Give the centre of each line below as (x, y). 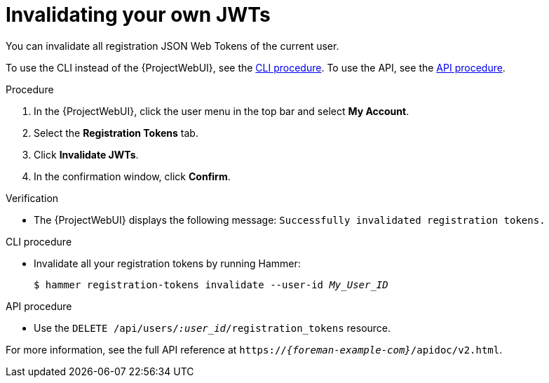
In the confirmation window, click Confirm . (132, 176)
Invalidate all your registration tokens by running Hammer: (167, 263)
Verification (32, 198)
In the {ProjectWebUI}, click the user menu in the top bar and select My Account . (222, 111)
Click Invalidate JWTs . (86, 154)
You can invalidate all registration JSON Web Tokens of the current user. (172, 46)
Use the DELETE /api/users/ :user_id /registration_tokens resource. (212, 328)
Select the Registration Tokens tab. (116, 133)
